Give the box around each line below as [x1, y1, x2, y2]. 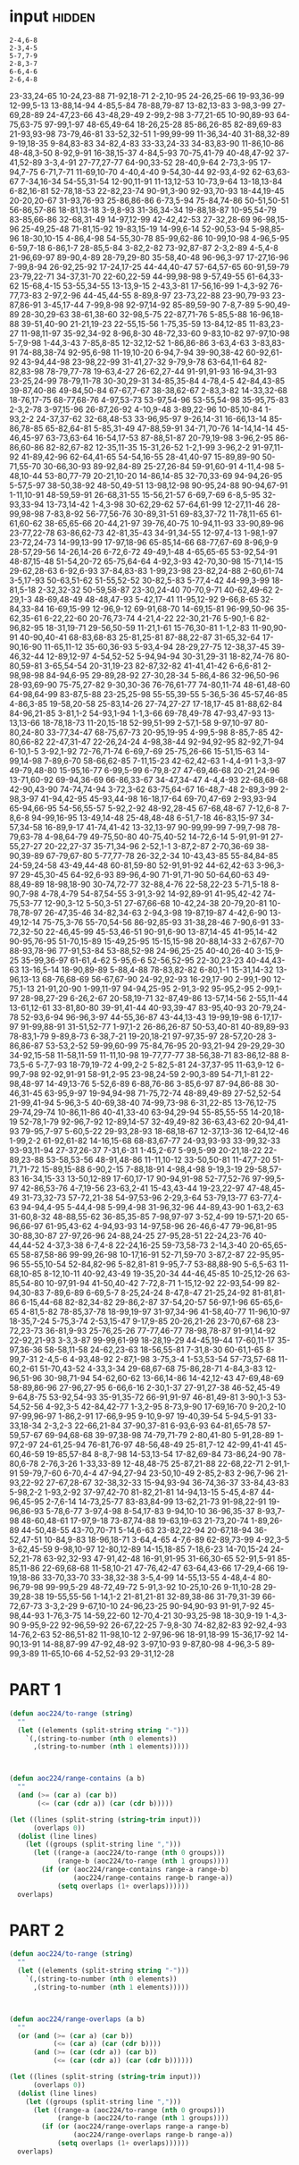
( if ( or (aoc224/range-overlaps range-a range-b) [41, 2122, 229, 2131]
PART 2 [9, 1920, 65, 1941]
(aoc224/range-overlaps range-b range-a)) [72, 2130, 234, 2140]
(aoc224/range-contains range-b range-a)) [72, 1873, 234, 1883]
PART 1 [9, 1680, 62, 1700]
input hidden [9, 6, 96, 27]
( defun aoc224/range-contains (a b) [9, 1774, 145, 1783]
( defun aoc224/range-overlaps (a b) [9, 2014, 145, 2024]
